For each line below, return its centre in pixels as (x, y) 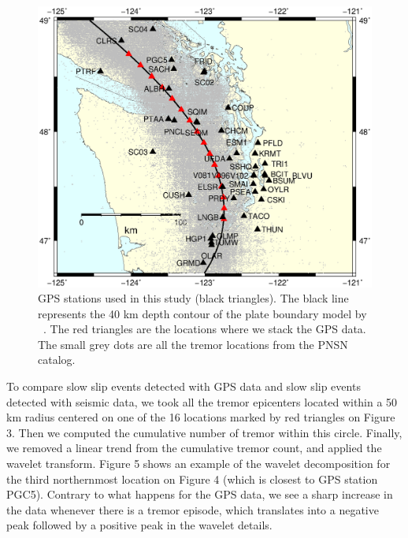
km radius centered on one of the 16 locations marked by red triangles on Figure (201, 417)
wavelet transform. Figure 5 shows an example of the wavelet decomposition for (198, 464)
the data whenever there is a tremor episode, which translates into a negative (193, 509)
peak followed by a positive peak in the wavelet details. (139, 525)
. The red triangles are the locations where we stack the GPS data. (205, 329)
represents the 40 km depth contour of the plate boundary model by (202, 313)
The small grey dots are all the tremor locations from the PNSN (193, 344)
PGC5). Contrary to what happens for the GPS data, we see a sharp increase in (200, 494)
